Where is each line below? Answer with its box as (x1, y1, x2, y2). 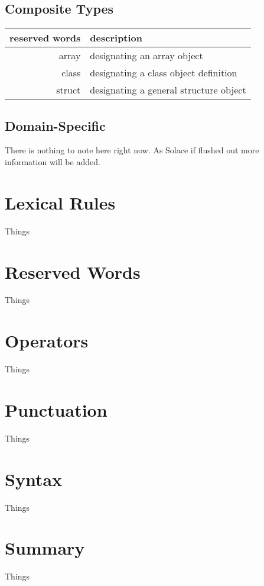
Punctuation (5, 397, 107, 421)
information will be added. (5, 156, 100, 168)
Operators (5, 329, 89, 353)
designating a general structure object (90, 83, 246, 97)
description (90, 31, 143, 45)
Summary (5, 536, 85, 560)
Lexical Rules (5, 190, 116, 214)
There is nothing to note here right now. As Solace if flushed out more (5, 144, 259, 156)
